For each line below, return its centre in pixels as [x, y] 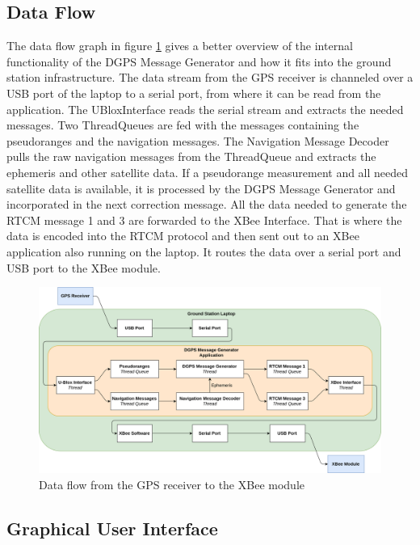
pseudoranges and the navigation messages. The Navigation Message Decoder [198, 140]
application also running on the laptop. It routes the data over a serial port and [204, 251]
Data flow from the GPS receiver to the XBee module [172, 484]
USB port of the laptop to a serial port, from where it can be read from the [194, 93]
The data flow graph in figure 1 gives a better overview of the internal [180, 46]
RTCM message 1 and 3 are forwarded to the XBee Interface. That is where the [204, 220]
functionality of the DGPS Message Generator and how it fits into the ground [199, 61]
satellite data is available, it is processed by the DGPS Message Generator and [201, 188]
